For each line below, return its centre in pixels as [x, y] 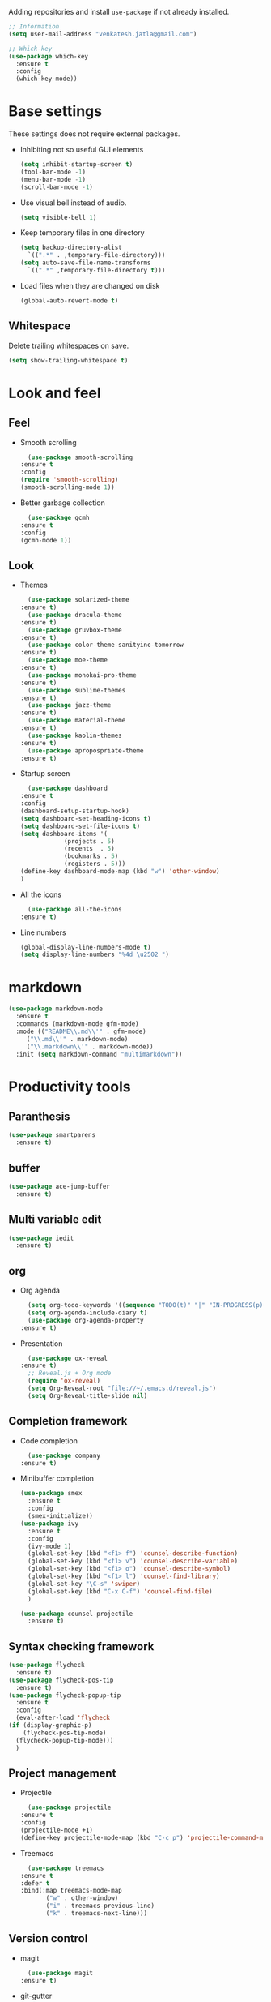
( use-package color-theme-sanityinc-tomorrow [106, 645]
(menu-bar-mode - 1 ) [53, 179]
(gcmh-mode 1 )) [46, 540]
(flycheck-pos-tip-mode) [65, 1733]
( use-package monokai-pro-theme [82, 675]
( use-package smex [51, 1494]
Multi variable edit [55, 1220]
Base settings [55, 111]
